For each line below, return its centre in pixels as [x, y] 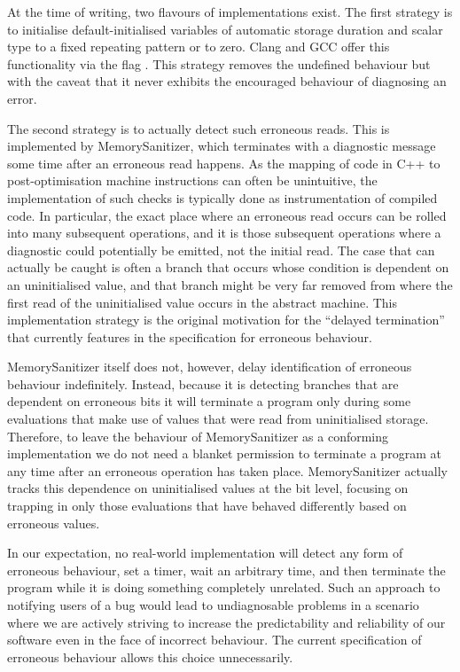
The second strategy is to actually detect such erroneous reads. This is [199, 128]
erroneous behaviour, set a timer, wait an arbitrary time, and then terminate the [226, 570]
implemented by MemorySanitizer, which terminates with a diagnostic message [222, 146]
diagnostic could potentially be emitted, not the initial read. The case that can [221, 250]
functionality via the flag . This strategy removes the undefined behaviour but [219, 63]
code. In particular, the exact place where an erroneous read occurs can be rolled [227, 215]
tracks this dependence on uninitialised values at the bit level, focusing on [208, 488]
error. [22, 98]
